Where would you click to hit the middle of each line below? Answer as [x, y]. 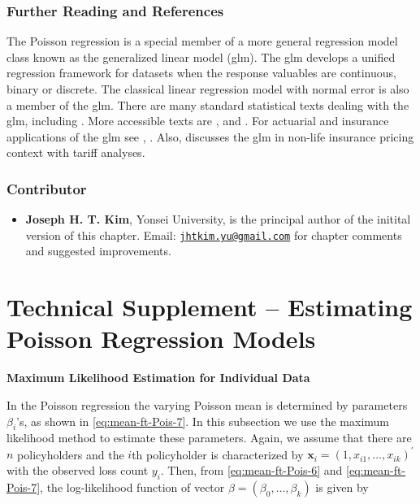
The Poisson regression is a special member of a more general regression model [202, 41]
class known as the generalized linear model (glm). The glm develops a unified [201, 56]
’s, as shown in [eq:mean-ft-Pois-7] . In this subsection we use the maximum [203, 421]
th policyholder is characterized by [218, 454]
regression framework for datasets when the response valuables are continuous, [201, 73]
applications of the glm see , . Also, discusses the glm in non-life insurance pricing [210, 136]
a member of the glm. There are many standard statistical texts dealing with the [208, 104]
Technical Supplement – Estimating [210, 307]
